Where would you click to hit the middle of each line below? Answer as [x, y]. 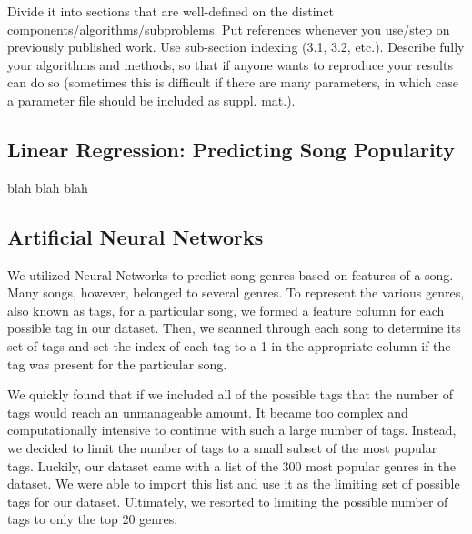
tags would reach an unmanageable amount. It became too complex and [208, 412]
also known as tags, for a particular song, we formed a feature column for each [226, 310]
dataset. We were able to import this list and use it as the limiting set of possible [234, 484]
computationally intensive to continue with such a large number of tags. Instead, [232, 430]
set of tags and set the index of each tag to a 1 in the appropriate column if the [229, 345]
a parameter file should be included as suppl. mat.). [151, 100]
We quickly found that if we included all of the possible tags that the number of [230, 394]
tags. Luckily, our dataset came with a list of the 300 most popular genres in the [232, 465]
